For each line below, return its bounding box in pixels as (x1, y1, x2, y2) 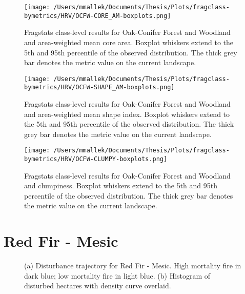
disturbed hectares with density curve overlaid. (24, 280, 171, 291)
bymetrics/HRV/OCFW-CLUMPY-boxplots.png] (24, 155, 168, 163)
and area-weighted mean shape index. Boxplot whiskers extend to (24, 108, 230, 119)
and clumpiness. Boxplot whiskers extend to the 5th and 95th (24, 180, 217, 191)
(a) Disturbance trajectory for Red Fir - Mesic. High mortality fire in (24, 260, 241, 271)
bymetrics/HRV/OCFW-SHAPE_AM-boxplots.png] (24, 84, 175, 91)
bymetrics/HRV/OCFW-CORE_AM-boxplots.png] (24, 12, 171, 19)
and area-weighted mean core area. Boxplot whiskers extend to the (24, 36, 234, 47)
